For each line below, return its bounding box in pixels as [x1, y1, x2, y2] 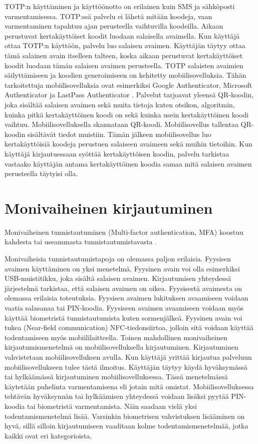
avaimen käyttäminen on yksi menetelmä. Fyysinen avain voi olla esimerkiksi [5, 263, 240, 273]
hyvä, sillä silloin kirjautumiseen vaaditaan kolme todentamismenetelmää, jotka [5, 420, 248, 431]
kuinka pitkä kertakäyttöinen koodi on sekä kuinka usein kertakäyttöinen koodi [5, 109, 249, 119]
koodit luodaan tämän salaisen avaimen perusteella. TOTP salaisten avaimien [5, 60, 243, 70]
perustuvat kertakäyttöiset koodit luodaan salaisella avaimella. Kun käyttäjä [5, 30, 240, 41]
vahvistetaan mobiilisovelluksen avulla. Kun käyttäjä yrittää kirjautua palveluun [5, 351, 252, 362]
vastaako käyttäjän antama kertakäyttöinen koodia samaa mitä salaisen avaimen [5, 158, 252, 169]
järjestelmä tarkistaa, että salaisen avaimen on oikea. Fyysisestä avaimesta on [5, 282, 242, 293]
